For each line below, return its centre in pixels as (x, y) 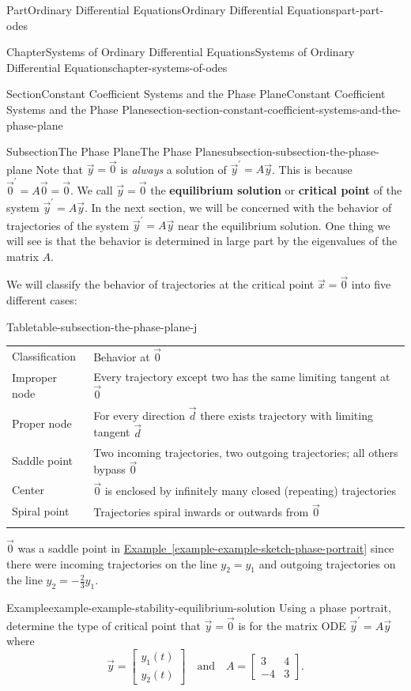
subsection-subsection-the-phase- (301, 151)
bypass (109, 469)
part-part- (360, 9)
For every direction (140, 415)
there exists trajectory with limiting (287, 415)
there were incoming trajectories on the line (112, 563)
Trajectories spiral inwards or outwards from (201, 512)
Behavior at (122, 357)
